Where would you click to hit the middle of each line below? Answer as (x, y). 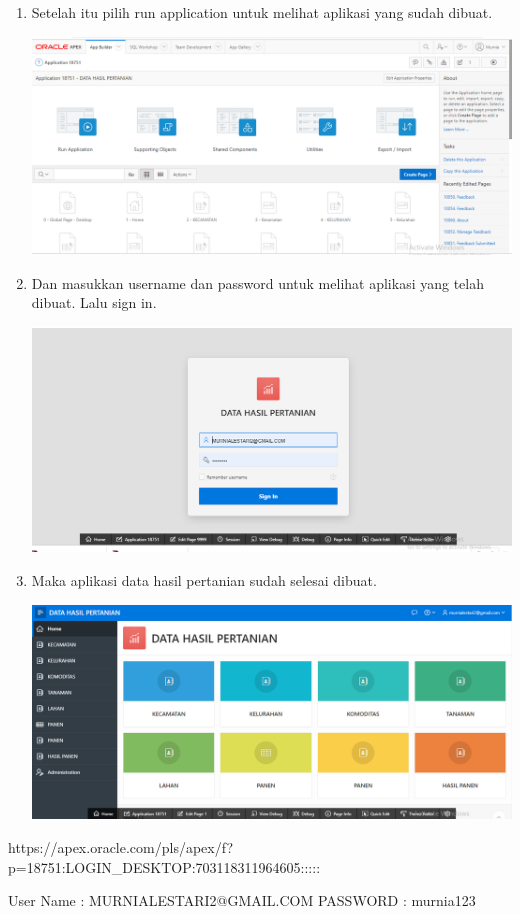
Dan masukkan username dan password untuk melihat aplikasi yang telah (257, 282)
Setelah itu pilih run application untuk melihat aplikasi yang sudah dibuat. (262, 12)
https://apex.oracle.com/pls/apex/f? (120, 847)
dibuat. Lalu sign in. (94, 302)
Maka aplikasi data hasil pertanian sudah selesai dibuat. (204, 580)
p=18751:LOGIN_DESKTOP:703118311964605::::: (164, 866)
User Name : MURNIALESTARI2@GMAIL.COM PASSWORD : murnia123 (242, 900)
